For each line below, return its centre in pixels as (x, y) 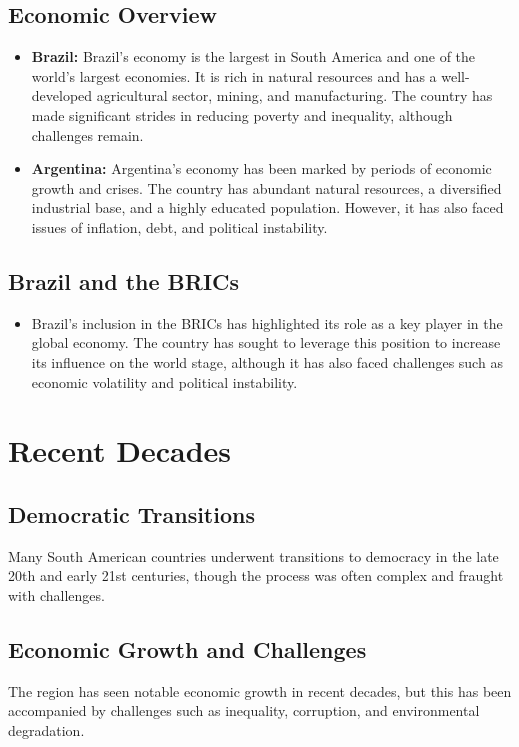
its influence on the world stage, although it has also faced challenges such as (267, 361)
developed (62, 95)
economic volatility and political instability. (164, 381)
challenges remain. (87, 134)
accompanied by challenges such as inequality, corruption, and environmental (244, 710)
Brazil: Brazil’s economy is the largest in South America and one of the (253, 56)
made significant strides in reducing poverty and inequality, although (242, 114)
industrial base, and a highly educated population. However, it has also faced (267, 207)
